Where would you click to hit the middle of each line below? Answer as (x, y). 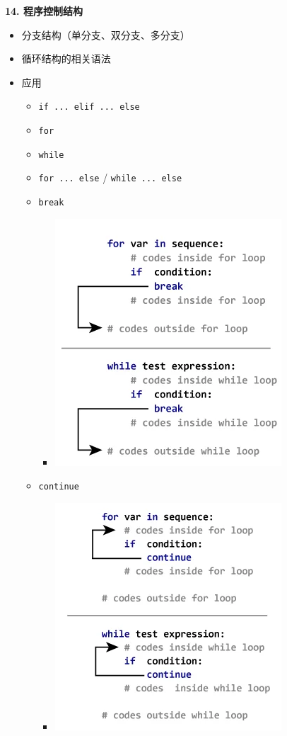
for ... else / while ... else (110, 177)
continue (59, 487)
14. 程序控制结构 (44, 11)
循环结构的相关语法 (66, 58)
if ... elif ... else (89, 107)
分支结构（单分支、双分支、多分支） (106, 34)
